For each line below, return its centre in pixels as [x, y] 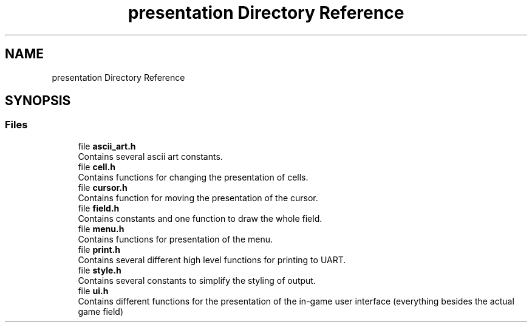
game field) [101, 311]
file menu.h [101, 229]
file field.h [99, 208]
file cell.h [97, 167]
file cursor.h [103, 187]
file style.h [100, 270]
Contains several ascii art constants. [150, 156]
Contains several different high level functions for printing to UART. [212, 260]
